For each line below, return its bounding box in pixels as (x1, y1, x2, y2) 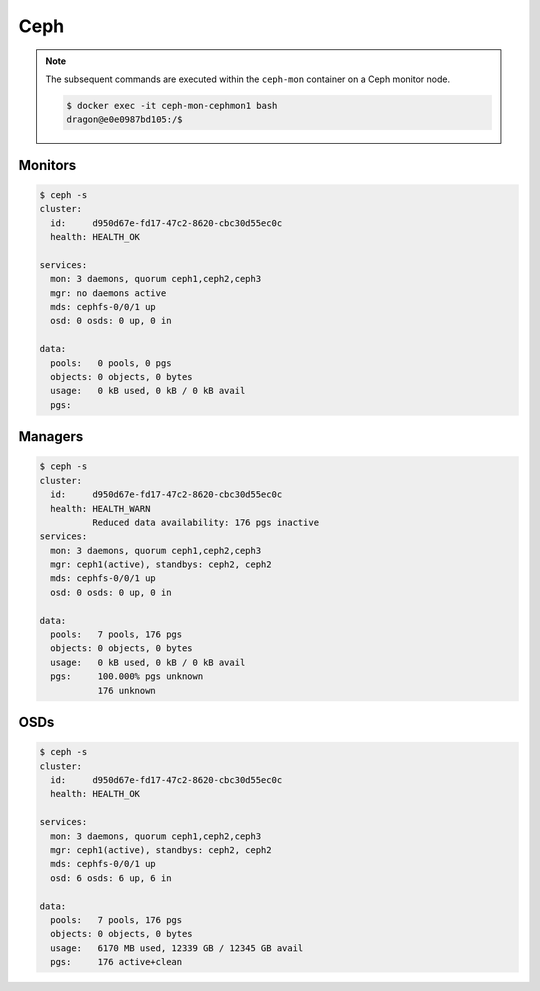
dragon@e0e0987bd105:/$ (66, 114, 184, 125)
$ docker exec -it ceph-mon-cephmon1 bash (66, 100, 278, 111)
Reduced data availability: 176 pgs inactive (91, 516, 320, 528)
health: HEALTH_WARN (50, 503, 151, 514)
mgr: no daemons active (50, 287, 167, 299)
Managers (18, 428, 84, 445)
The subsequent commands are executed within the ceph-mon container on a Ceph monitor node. (45, 73, 450, 85)
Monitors (18, 156, 77, 174)
